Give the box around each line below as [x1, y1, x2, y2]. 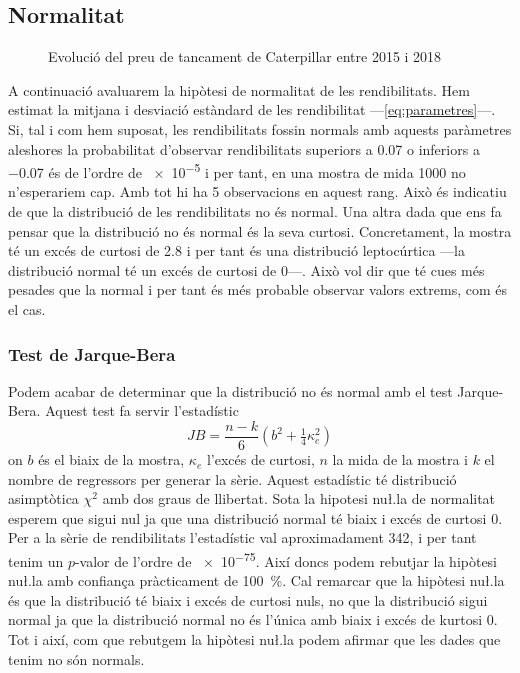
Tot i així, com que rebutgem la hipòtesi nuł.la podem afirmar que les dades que [8, 629, 501, 650]
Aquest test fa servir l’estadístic [45, 400, 239, 421]
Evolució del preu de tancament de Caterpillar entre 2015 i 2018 [48, 46, 442, 67]
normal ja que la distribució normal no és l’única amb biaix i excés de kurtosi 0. [8, 609, 498, 630]
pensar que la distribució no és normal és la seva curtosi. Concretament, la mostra [8, 220, 512, 241]
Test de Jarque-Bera [8, 341, 176, 366]
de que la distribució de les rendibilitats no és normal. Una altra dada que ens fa [8, 201, 502, 222]
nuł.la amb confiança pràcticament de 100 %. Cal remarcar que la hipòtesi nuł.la [8, 570, 505, 591]
